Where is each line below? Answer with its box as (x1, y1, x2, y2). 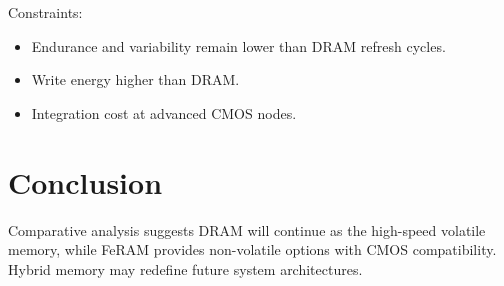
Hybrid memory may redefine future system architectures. (8, 258, 363, 279)
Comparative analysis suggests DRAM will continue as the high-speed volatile (8, 219, 486, 240)
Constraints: (8, 2, 83, 22)
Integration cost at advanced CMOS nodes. (31, 102, 297, 123)
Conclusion (8, 161, 163, 202)
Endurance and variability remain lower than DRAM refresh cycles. (31, 35, 446, 56)
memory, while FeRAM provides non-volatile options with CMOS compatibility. (8, 239, 497, 260)
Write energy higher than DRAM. (31, 69, 240, 90)
